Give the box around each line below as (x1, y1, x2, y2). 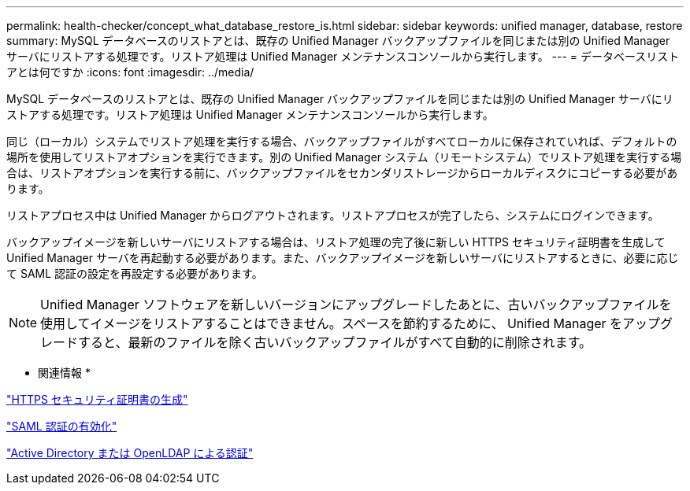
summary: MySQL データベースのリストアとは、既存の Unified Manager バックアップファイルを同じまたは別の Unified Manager (6, 34, 670, 47)
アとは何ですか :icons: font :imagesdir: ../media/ (6, 65, 254, 79)
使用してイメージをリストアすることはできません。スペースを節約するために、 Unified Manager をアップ (40, 316, 661, 331)
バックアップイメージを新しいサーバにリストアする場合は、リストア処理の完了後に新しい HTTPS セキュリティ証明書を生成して (6, 235, 666, 249)
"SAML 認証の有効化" (6, 419, 117, 433)
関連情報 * (38, 366, 91, 379)
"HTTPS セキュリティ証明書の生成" (6, 393, 188, 406)
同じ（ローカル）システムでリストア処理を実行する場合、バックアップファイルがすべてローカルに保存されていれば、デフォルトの (6, 135, 677, 148)
